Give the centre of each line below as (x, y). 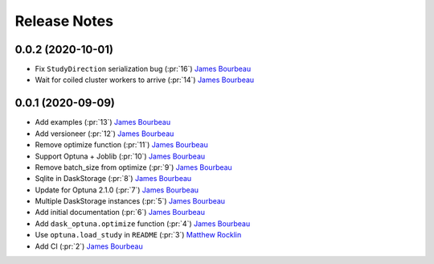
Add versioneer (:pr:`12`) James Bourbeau (104, 134)
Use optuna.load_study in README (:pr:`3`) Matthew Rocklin (138, 235)
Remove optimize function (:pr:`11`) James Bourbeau (122, 145)
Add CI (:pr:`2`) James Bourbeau (89, 246)
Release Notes (64, 21)
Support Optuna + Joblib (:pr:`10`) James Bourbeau (120, 156)
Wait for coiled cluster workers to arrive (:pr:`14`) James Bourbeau (145, 80)
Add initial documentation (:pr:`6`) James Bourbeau (120, 212)
